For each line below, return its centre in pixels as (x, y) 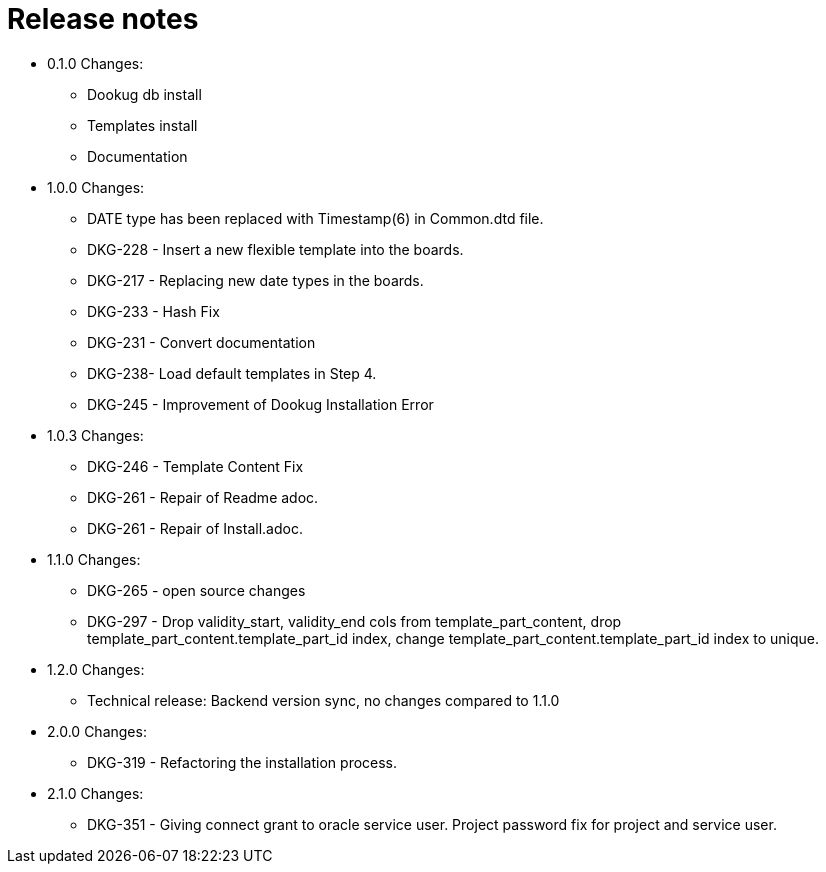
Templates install (142, 125)
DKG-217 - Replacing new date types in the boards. (255, 280)
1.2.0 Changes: (96, 669)
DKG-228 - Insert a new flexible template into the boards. (275, 249)
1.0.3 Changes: (95, 435)
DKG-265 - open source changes (196, 590)
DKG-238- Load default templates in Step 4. (232, 373)
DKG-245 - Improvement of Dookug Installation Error (260, 404)
